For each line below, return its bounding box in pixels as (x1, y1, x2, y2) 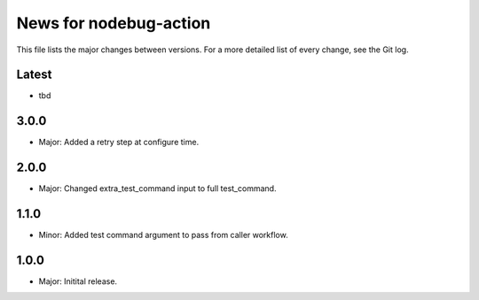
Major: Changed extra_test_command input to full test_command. (38, 183, 277, 194)
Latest (16, 67, 52, 82)
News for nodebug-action (16, 13, 211, 33)
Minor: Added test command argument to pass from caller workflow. (38, 230, 288, 241)
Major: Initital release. (38, 276, 118, 287)
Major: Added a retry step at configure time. (38, 137, 200, 148)
